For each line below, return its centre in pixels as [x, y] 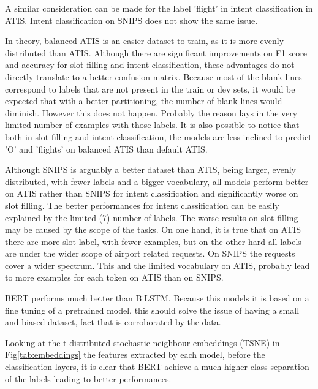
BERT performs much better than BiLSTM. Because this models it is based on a [157, 298]
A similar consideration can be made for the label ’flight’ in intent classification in [159, 8]
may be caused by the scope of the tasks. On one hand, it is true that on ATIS [153, 229]
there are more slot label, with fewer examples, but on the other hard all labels [153, 241]
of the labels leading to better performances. [88, 378]
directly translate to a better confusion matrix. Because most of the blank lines [153, 76]
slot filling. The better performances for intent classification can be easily [142, 205]
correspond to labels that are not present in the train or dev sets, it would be [150, 89]
